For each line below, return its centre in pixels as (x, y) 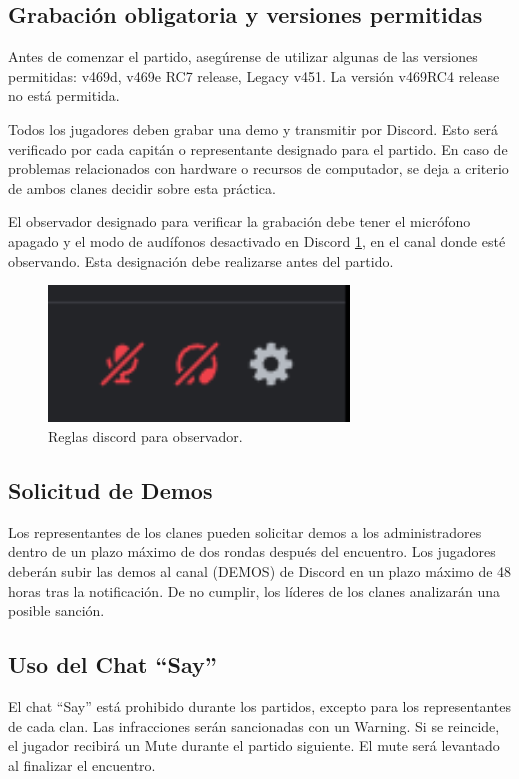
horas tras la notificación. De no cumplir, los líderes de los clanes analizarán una (254, 590)
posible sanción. (56, 610)
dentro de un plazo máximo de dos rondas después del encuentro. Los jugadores (252, 551)
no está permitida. (64, 95)
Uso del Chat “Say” (112, 664)
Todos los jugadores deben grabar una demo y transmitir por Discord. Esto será (253, 128)
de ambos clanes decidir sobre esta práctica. (142, 187)
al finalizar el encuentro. (82, 764)
